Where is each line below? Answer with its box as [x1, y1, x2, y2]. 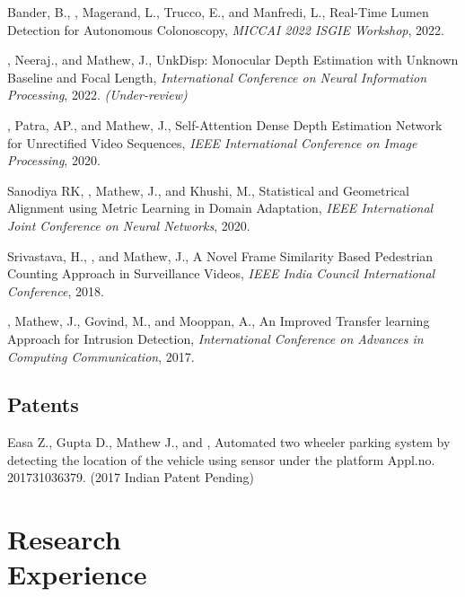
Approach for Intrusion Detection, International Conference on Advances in [7, 329, 424, 347]
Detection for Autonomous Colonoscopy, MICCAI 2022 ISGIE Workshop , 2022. [7, 20, 444, 39]
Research [7, 521, 121, 557]
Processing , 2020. [7, 151, 101, 170]
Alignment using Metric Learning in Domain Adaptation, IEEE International [7, 198, 434, 217]
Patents [7, 391, 79, 418]
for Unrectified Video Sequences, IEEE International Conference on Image [7, 133, 417, 152]
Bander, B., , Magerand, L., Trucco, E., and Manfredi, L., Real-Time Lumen [7, 3, 429, 21]
